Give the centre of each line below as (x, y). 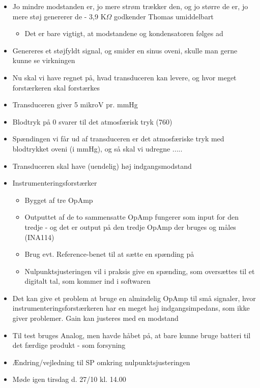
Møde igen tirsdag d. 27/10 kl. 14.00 (69, 379)
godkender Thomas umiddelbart (164, 16)
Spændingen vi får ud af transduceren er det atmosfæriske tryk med (118, 139)
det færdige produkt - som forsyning (69, 345)
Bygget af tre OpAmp (59, 200)
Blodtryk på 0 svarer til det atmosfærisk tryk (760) (92, 121)
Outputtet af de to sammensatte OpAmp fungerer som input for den (132, 217)
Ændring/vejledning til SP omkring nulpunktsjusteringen (101, 362)
